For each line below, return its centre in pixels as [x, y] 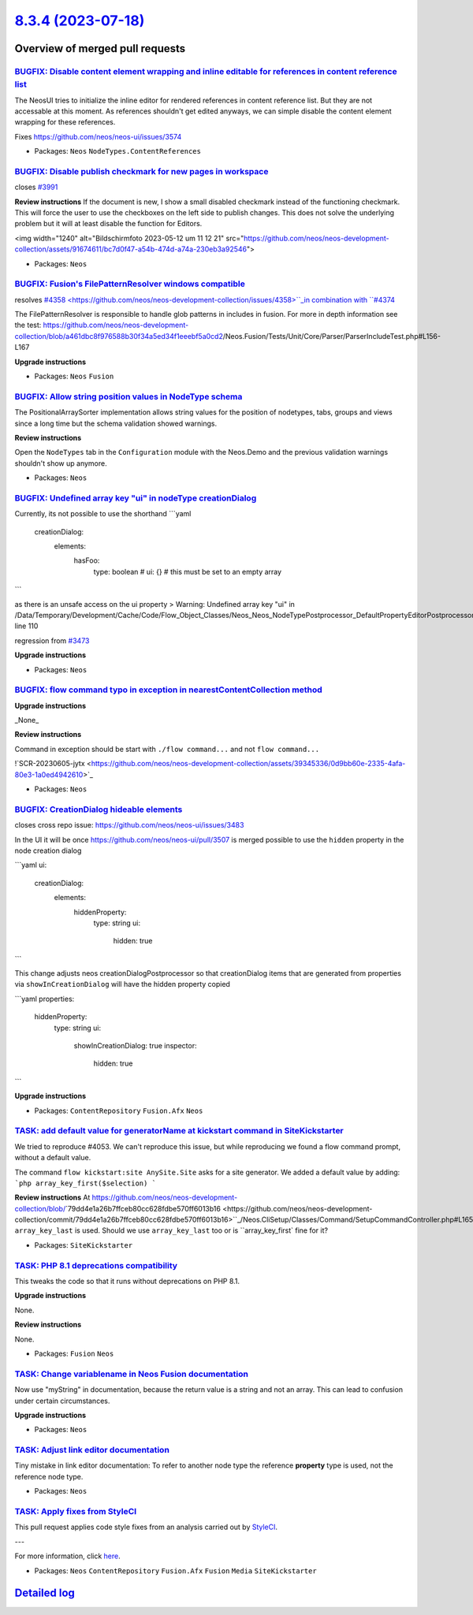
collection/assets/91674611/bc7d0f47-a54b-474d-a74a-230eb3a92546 [131, 249]
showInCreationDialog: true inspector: [135, 1046]
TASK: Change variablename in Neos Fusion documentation [131, 1374]
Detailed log [45, 1593]
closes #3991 [36, 187]
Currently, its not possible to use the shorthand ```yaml [103, 514]
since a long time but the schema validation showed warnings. [115, 423]
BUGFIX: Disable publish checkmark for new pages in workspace [142, 171]
